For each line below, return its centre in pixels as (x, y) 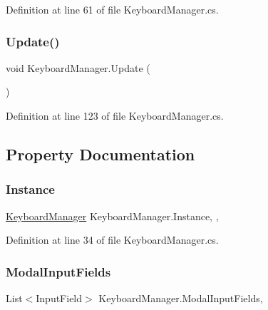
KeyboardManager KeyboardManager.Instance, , (112, 216)
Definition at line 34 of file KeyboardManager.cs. (112, 240)
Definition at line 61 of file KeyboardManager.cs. (112, 9)
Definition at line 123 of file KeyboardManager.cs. (115, 115)
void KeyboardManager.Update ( (78, 67)
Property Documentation (100, 154)
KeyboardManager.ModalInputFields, (181, 298)
